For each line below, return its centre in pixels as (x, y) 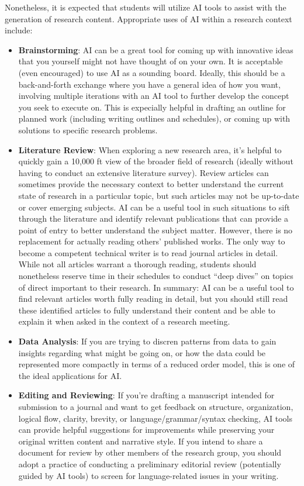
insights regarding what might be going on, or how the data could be (142, 352)
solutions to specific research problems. (88, 130)
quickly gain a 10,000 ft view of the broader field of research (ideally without (156, 161)
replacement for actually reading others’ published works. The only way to (152, 241)
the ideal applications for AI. (70, 375)
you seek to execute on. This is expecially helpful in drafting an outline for (152, 107)
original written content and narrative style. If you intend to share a (141, 441)
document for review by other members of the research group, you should (150, 452)
